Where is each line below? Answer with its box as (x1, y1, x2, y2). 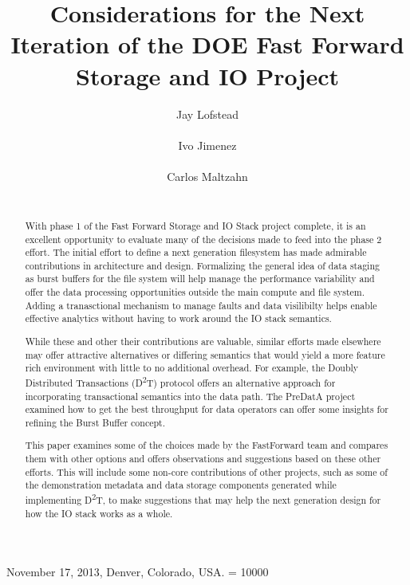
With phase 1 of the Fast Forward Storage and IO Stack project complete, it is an (25, 218, 366, 232)
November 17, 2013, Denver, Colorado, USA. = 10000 (6, 563, 269, 580)
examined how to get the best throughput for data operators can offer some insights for (25, 402, 388, 416)
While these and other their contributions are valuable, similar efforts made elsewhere (25, 335, 381, 347)
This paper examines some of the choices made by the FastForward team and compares (25, 438, 388, 452)
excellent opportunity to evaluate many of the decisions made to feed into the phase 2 (25, 232, 382, 245)
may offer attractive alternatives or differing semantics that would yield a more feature (25, 347, 385, 361)
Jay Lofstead (176, 105, 239, 122)
